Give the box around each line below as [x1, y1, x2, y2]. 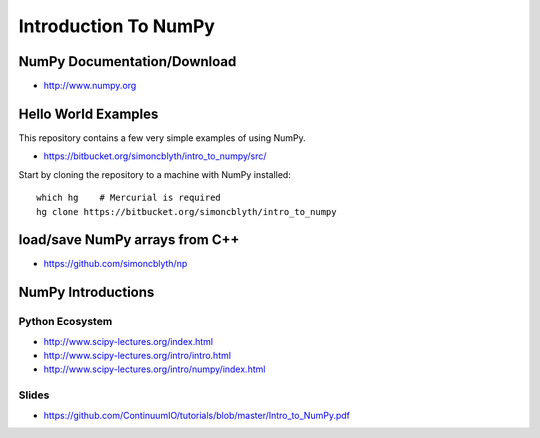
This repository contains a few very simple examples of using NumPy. [18, 131, 307, 144]
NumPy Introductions [18, 284, 155, 301]
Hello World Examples [18, 105, 159, 122]
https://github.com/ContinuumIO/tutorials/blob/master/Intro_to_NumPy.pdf [43, 409, 350, 421]
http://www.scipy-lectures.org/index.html [43, 335, 214, 347]
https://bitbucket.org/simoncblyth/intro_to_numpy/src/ [43, 150, 267, 162]
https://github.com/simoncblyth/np [43, 258, 188, 270]
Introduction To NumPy [18, 15, 215, 37]
